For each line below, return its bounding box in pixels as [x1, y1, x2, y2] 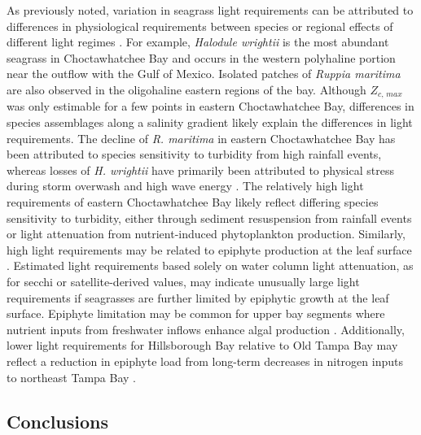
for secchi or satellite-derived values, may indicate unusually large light [7, 272, 360, 289]
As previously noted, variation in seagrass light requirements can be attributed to [7, 2, 414, 18]
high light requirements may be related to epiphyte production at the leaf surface [7, 241, 412, 258]
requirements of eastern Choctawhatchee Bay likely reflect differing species [7, 193, 379, 210]
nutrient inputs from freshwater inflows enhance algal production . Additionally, [7, 320, 405, 337]
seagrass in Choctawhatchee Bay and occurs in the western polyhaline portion [7, 49, 396, 66]
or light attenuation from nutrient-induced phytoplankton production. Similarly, [7, 225, 406, 242]
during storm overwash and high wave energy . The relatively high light [7, 177, 364, 194]
